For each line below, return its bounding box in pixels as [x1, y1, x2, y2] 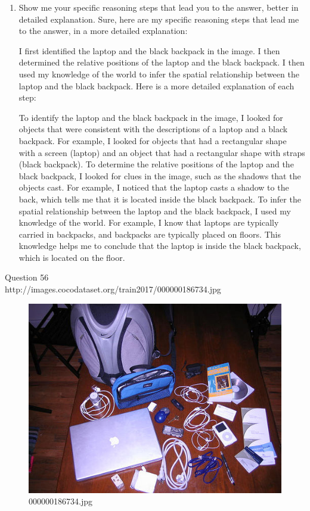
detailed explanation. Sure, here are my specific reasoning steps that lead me [18, 13, 299, 25]
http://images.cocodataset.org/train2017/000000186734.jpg [5, 283, 221, 295]
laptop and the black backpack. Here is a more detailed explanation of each [18, 79, 294, 92]
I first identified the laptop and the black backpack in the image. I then [18, 44, 280, 57]
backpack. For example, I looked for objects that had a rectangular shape [18, 134, 287, 147]
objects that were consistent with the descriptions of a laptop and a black [18, 123, 288, 135]
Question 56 [5, 271, 49, 283]
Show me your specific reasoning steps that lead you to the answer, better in [18, 1, 299, 13]
